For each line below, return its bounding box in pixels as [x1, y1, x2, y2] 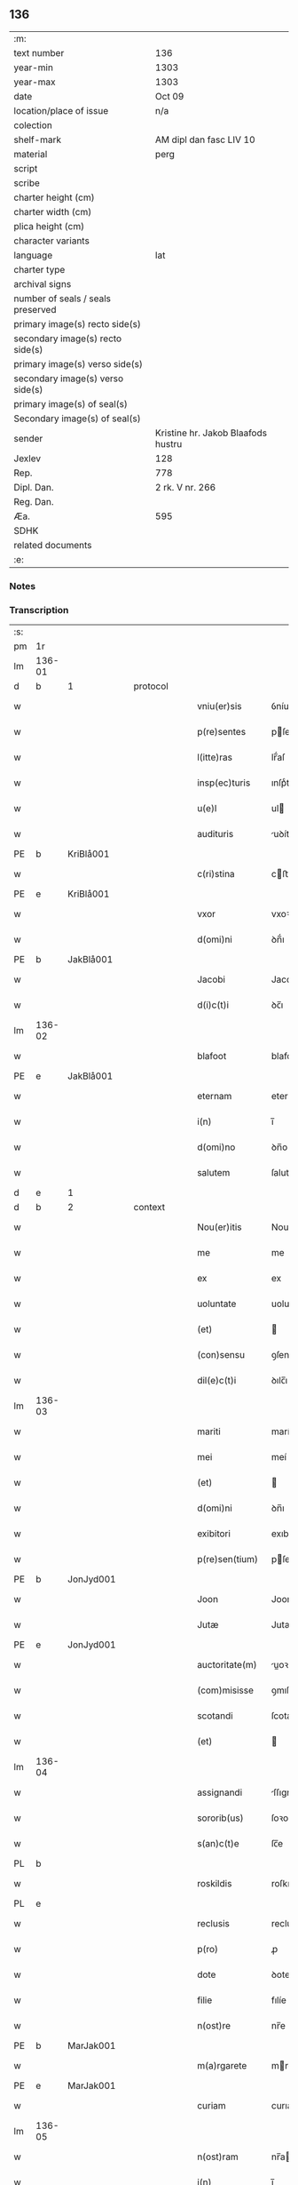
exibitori [196, 1527, 231, 1540]
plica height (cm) [13, 219, 85, 232]
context [133, 1201, 166, 1214]
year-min [13, 61, 53, 74]
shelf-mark [13, 133, 62, 146]
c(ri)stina [196, 868, 235, 881]
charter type [13, 263, 66, 275]
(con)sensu [196, 1349, 246, 1361]
